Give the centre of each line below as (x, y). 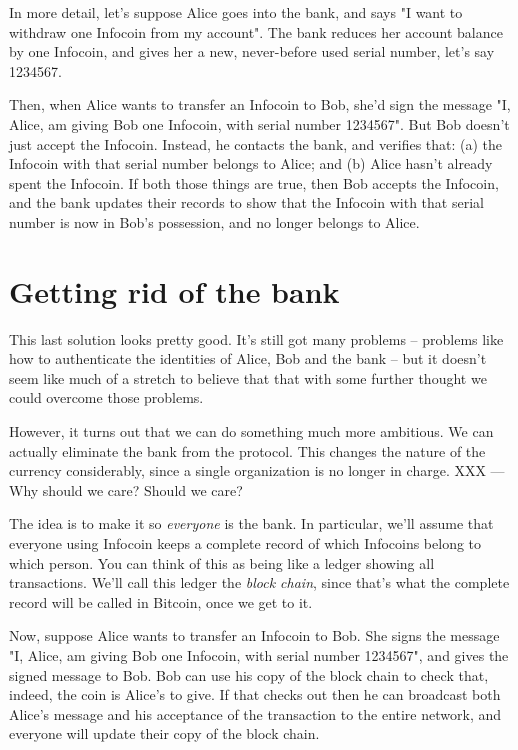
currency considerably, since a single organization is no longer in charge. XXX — (257, 470)
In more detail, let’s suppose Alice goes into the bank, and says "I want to (236, 12)
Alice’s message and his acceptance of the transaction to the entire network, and (255, 713)
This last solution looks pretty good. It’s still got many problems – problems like (256, 338)
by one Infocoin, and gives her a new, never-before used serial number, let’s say (252, 51)
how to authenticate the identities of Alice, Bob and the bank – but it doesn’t (248, 358)
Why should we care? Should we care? (126, 489)
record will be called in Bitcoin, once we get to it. (161, 601)
